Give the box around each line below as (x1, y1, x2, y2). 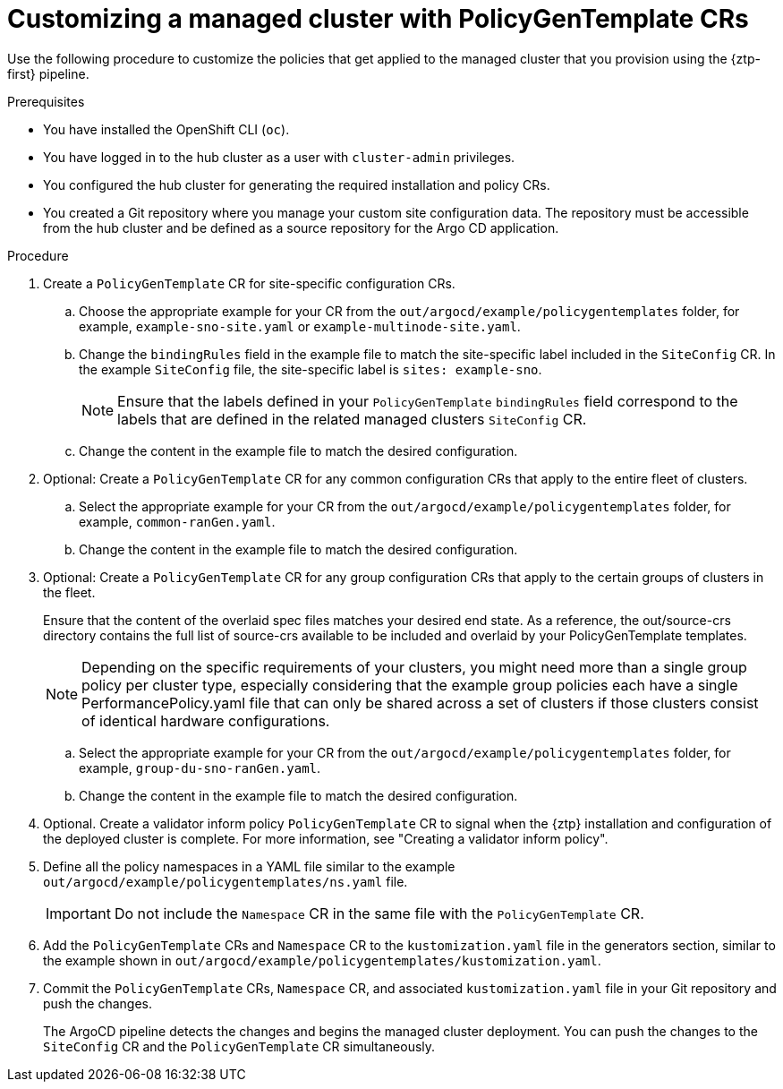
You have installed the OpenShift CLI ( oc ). (43, 121, 290, 137)
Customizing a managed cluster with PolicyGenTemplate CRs (7, 4, 749, 34)
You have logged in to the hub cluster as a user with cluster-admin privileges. (43, 149, 515, 165)
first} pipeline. (7, 65, 89, 81)
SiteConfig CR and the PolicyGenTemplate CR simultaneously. (43, 1038, 436, 1054)
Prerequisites (7, 93, 85, 109)
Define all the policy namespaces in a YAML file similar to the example (43, 858, 455, 874)
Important (46, 904, 111, 922)
